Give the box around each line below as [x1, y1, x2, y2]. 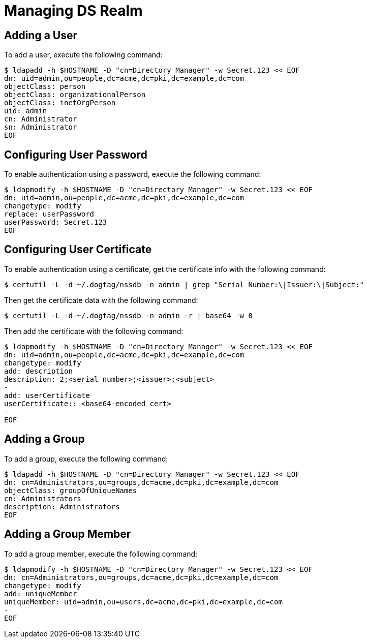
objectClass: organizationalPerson [4, 90, 146, 99]
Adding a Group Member [4, 528, 131, 541]
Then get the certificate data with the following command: [4, 295, 198, 304]
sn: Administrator [4, 123, 77, 132]
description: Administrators [4, 502, 120, 511]
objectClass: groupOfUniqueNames [4, 486, 137, 495]
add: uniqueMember [4, 589, 77, 598]
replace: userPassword [4, 210, 95, 219]
